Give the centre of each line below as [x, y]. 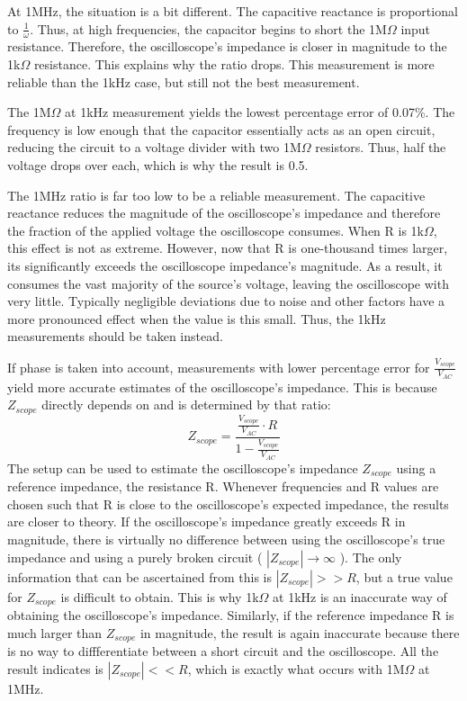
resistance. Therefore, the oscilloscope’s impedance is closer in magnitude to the [227, 46]
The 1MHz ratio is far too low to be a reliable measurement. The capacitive [216, 195]
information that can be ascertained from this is [139, 576]
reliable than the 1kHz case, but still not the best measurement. [184, 81]
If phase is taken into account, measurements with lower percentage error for [219, 367]
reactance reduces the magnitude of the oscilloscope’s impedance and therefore [224, 213]
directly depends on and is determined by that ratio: [186, 404]
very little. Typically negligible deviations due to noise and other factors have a [226, 301]
